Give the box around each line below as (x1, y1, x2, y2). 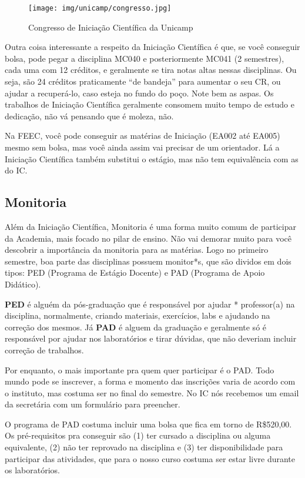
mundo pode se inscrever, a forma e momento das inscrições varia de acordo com (5, 375, 296, 387)
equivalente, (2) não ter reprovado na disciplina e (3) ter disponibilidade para (5, 441, 283, 453)
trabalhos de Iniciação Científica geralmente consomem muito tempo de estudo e (5, 98, 294, 111)
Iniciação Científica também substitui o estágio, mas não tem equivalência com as (5, 152, 299, 165)
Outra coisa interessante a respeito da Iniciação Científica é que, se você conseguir (5, 41, 300, 53)
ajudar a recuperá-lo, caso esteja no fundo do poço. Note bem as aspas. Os (5, 86, 274, 99)
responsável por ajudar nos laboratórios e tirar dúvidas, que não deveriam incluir (5, 332, 297, 345)
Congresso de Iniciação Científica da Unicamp (28, 21, 193, 33)
